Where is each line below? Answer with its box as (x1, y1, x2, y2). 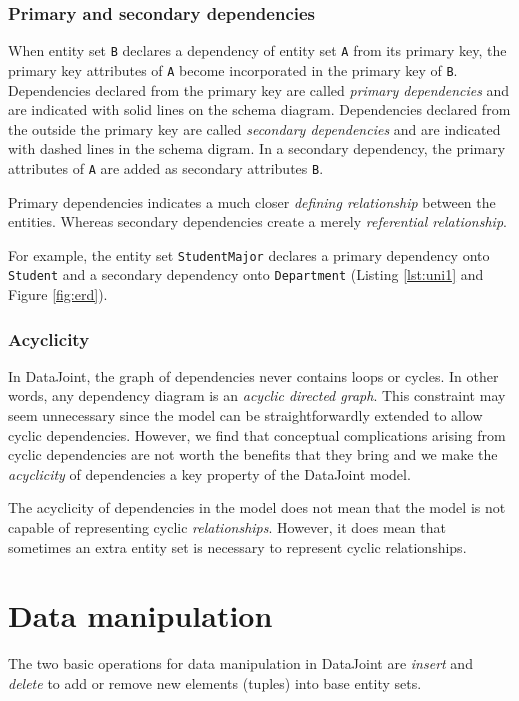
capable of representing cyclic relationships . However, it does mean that (8, 517, 446, 538)
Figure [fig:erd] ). (8, 284, 108, 305)
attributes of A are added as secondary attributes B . (8, 157, 324, 178)
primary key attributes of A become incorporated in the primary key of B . (8, 59, 458, 80)
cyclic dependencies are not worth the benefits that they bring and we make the (8, 444, 498, 465)
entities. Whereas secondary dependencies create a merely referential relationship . (8, 211, 507, 232)
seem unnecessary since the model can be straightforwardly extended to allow (8, 405, 483, 426)
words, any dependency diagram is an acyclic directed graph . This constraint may (8, 385, 506, 406)
